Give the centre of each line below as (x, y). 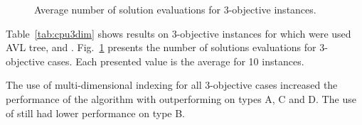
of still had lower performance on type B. (95, 113)
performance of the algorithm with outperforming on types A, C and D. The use (181, 98)
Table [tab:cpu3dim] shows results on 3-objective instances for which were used (179, 33)
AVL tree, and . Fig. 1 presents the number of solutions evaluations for (161, 47)
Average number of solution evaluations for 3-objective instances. (175, 9)
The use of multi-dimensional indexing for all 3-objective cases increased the (172, 85)
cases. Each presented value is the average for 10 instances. (176, 61)
